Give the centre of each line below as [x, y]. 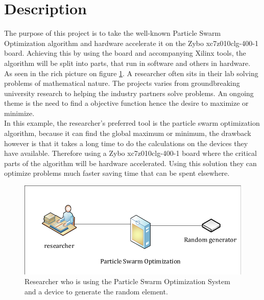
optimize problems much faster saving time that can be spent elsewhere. [117, 173]
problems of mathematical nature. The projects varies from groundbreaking [122, 83]
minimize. [19, 113]
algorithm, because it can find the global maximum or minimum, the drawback [128, 133]
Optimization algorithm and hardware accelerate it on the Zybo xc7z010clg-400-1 [131, 43]
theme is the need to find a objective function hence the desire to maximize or [126, 103]
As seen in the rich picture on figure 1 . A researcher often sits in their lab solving [131, 73]
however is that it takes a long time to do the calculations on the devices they [126, 143]
